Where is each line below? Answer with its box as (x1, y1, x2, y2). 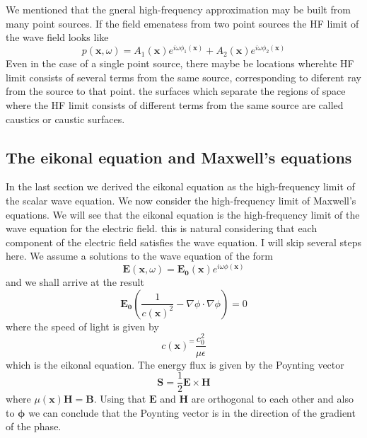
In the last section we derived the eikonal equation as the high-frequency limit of (6, 179, 355, 194)
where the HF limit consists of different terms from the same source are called (6, 98, 344, 113)
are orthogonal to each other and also (191, 391, 354, 406)
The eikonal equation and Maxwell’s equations (6, 146, 352, 168)
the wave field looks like (6, 30, 109, 45)
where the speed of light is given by (6, 318, 159, 333)
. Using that (93, 391, 146, 406)
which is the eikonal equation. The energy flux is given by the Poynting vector (6, 357, 344, 371)
